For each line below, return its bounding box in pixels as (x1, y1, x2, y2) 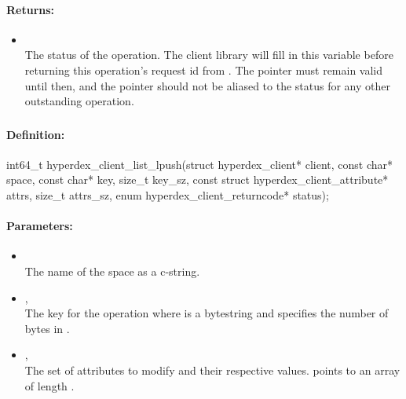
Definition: (6, 126, 65, 142)
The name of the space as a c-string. (24, 263, 200, 280)
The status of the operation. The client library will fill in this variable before (24, 46, 393, 63)
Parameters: (6, 218, 73, 234)
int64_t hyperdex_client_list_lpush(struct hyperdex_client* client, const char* (6, 156, 393, 172)
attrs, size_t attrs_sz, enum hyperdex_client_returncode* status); (6, 187, 329, 203)
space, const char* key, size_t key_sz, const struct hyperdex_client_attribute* (6, 171, 389, 188)
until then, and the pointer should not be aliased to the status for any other (24, 77, 390, 93)
